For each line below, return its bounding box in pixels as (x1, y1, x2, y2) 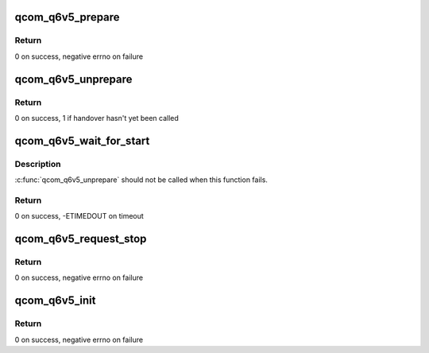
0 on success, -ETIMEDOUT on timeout (14, 211, 145, 221)
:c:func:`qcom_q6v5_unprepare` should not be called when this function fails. (14, 175, 268, 184)
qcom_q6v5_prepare (14, 10, 120, 24)
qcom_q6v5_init (14, 294, 96, 308)
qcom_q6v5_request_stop (14, 232, 147, 246)
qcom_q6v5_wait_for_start (14, 134, 150, 147)
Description (14, 158, 61, 169)
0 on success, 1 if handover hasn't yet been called (14, 113, 179, 122)
